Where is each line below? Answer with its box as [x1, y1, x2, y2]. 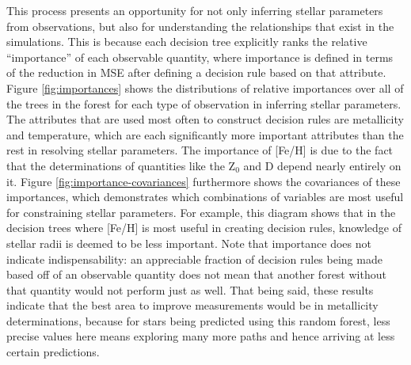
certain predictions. [6, 344, 100, 360]
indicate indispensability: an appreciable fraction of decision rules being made [6, 250, 382, 267]
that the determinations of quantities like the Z [6, 157, 236, 173]
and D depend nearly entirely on [243, 157, 401, 173]
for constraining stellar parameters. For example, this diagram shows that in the [6, 203, 396, 220]
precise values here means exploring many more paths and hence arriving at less [6, 328, 395, 344]
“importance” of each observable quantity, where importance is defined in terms [6, 48, 394, 65]
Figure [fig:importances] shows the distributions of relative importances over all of [6, 79, 404, 96]
